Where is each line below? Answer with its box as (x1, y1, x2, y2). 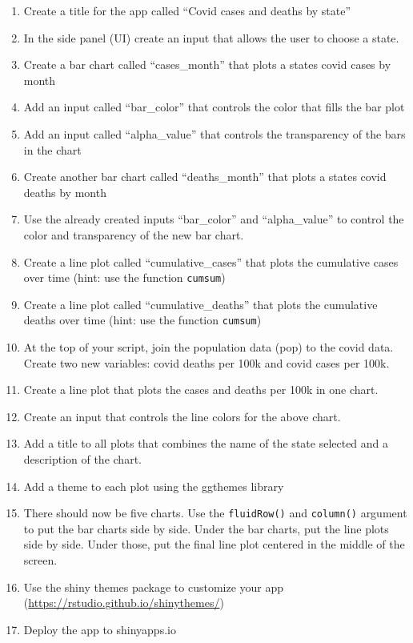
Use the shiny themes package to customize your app (23, 578, 284, 595)
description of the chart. (23, 451, 142, 467)
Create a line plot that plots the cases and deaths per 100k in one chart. (23, 381, 379, 398)
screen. (23, 552, 58, 569)
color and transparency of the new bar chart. (23, 226, 244, 243)
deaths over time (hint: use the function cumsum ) (23, 311, 262, 328)
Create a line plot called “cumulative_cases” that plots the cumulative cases (23, 253, 399, 270)
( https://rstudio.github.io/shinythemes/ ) (23, 594, 224, 611)
